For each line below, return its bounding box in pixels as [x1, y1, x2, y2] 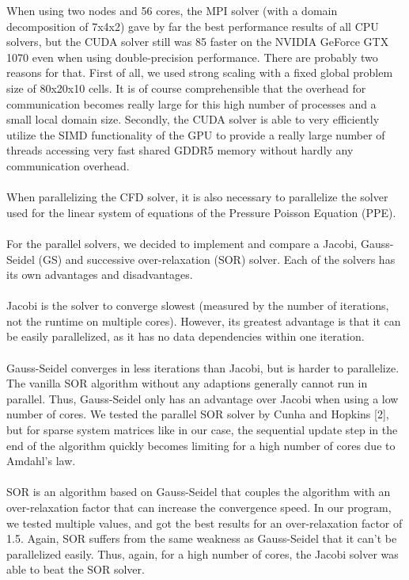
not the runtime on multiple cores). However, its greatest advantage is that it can [6, 312, 401, 329]
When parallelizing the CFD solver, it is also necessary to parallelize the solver [6, 189, 388, 205]
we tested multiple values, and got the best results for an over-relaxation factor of [6, 514, 403, 531]
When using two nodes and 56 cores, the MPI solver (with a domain [6, 2, 338, 18]
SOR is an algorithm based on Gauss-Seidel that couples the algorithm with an [6, 483, 391, 500]
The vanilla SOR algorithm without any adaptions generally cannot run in [6, 375, 368, 391]
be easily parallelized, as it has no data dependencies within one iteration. [6, 328, 365, 345]
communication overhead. [6, 157, 130, 174]
